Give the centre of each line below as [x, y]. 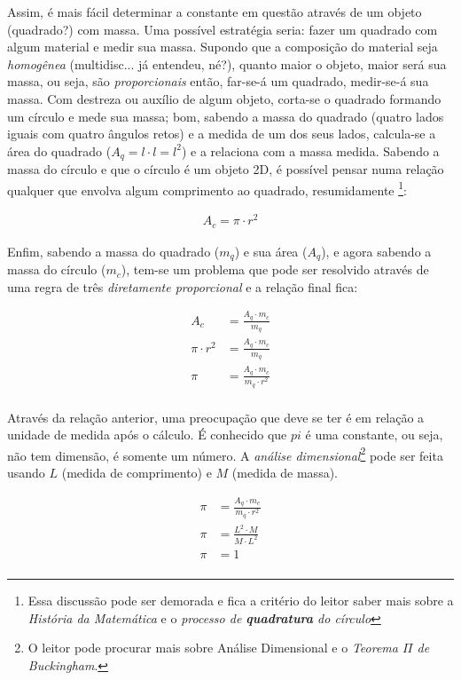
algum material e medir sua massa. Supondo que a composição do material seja [223, 47]
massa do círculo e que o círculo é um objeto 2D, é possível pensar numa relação [226, 169]
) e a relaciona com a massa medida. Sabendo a [310, 150]
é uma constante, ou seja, [374, 435]
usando [26, 472]
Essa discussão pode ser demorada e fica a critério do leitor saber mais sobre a [241, 600]
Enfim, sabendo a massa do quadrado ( [113, 251]
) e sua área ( [271, 251]
